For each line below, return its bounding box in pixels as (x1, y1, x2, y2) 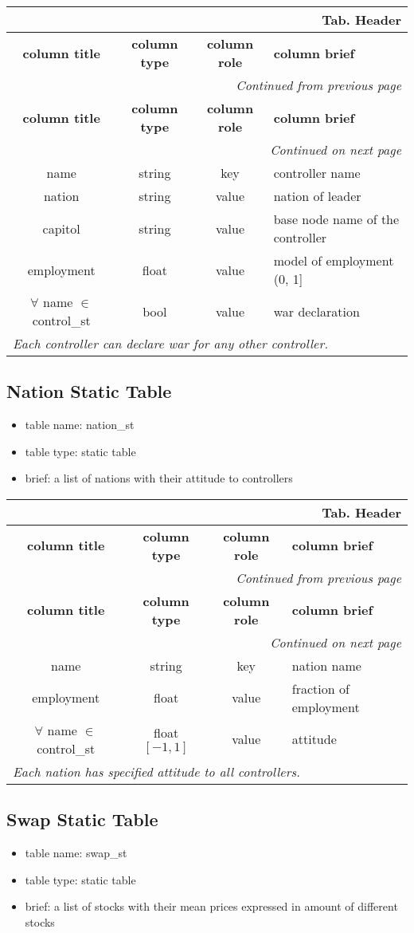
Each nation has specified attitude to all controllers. (13, 762, 300, 781)
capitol (42, 218, 80, 238)
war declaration (273, 301, 360, 321)
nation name (291, 655, 361, 675)
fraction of (291, 679, 350, 698)
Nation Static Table (6, 379, 172, 404)
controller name (273, 163, 361, 182)
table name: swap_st (25, 844, 127, 861)
